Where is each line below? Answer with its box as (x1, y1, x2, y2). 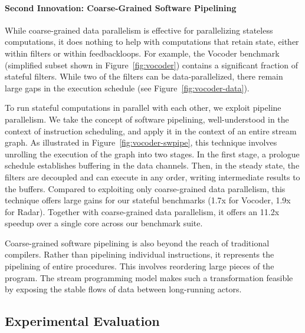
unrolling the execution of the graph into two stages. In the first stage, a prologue (5, 147, 300, 160)
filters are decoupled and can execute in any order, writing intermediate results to (5, 170, 300, 183)
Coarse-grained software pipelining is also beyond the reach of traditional (5, 236, 270, 249)
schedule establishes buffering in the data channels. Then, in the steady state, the (5, 159, 300, 172)
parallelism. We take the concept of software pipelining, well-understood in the (5, 113, 289, 125)
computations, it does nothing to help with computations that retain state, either (5, 35, 299, 48)
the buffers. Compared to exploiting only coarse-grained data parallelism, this (5, 182, 286, 194)
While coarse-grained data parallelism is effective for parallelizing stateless (5, 24, 273, 36)
